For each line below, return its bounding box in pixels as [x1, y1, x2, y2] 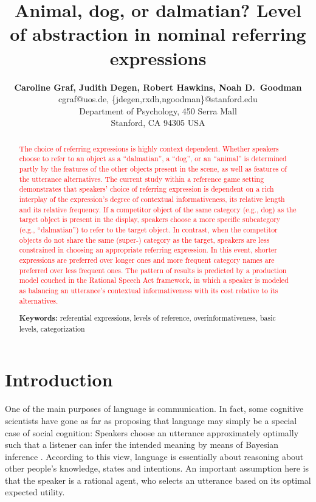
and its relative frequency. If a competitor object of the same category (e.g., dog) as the [19, 204, 297, 214]
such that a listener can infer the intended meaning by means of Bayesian [5, 438, 279, 451]
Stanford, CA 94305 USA [111, 116, 205, 129]
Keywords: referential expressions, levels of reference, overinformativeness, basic [19, 313, 276, 324]
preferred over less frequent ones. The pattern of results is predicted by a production [19, 265, 287, 275]
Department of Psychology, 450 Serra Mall [79, 104, 237, 117]
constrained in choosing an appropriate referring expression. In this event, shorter [19, 245, 277, 255]
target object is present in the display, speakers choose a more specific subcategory [19, 214, 281, 225]
